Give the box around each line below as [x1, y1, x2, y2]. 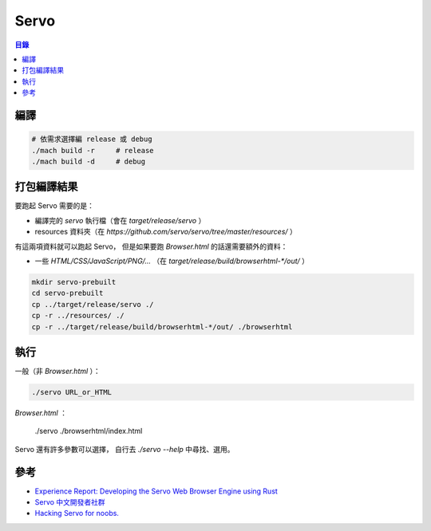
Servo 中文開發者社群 [34, 498, 105, 507]
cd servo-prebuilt [31, 289, 104, 298]
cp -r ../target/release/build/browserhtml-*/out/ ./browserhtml [31, 322, 293, 331]
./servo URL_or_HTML [31, 387, 112, 396]
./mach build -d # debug [31, 156, 146, 166]
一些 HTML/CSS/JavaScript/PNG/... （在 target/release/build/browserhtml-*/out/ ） [34, 256, 310, 265]
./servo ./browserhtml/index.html [34, 427, 143, 436]
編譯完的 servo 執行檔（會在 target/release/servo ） [34, 215, 206, 225]
